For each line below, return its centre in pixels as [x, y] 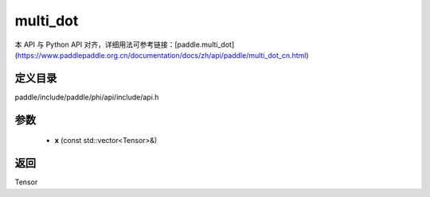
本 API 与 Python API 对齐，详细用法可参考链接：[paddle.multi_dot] [125, 44]
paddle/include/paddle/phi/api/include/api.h [87, 97]
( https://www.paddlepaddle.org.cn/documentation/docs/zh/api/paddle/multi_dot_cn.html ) [162, 55]
